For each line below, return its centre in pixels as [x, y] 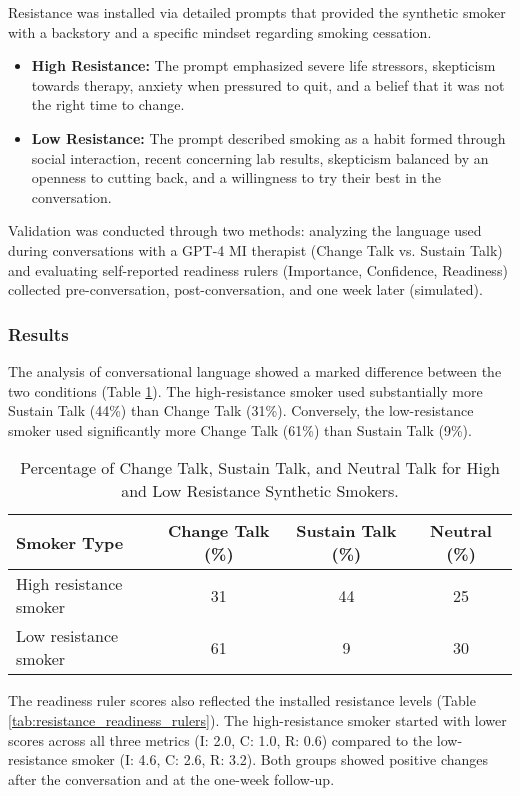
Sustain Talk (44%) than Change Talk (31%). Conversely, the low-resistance [241, 410]
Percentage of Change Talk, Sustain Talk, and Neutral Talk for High [260, 468]
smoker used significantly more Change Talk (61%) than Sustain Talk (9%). [240, 429]
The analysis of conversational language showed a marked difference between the [255, 370]
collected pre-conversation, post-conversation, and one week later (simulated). [245, 289]
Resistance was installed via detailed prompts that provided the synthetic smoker [257, 12]
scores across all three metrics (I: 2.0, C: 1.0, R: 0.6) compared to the [220, 739]
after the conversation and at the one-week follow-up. [171, 778]
